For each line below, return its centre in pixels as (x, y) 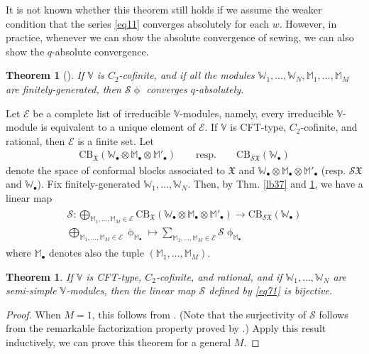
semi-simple (31, 290)
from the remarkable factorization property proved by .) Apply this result (166, 328)
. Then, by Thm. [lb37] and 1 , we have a (275, 184)
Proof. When (33, 314)
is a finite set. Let (116, 140)
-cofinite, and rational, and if (219, 276)
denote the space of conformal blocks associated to (116, 170)
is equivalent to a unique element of (118, 127)
